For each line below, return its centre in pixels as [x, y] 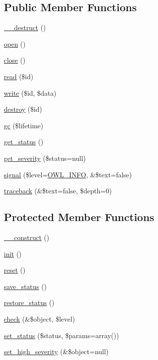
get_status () [24, 142]
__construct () [27, 237]
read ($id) [19, 76]
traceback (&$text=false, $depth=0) [58, 191]
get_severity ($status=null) [45, 158]
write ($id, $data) [30, 93]
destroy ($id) [23, 109]
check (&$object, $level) [39, 318]
